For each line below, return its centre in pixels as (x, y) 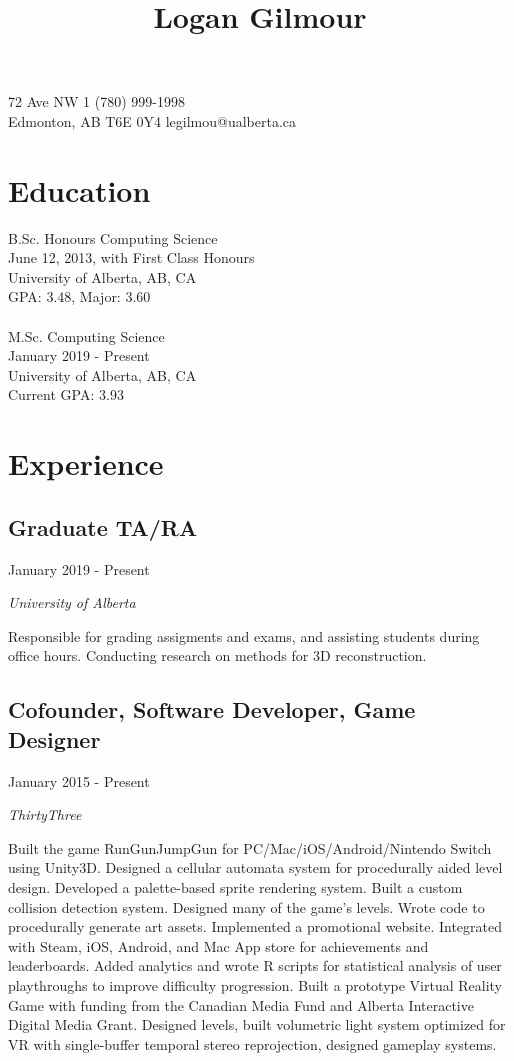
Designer (54, 738)
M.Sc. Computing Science (86, 335)
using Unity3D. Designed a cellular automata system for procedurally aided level (255, 867)
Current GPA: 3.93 (66, 394)
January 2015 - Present (79, 780)
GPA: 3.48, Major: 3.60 (79, 296)
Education (79, 189)
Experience (86, 463)
